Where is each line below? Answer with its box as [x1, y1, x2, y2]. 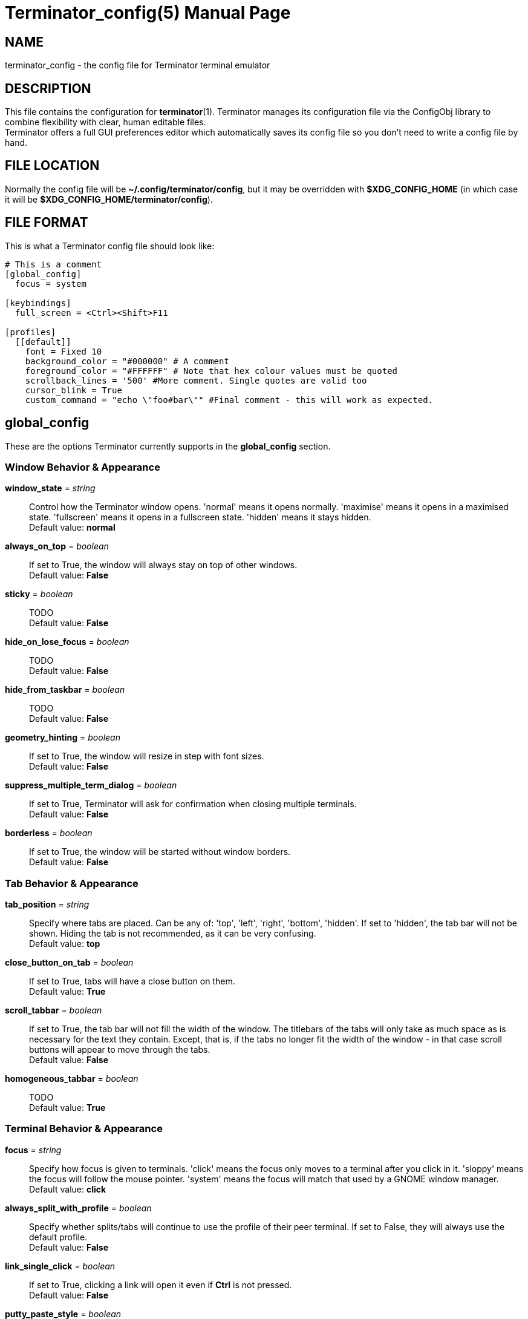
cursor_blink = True [25, 385, 122, 395]
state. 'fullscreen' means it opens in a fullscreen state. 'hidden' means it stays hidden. [29, 512, 371, 523]
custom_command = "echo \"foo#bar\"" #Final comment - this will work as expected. [25, 394, 434, 405]
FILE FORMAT [5, 215, 88, 231]
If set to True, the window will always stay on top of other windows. [29, 560, 298, 571]
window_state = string [5, 483, 96, 494]
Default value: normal [29, 522, 116, 533]
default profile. [29, 1231, 88, 1242]
